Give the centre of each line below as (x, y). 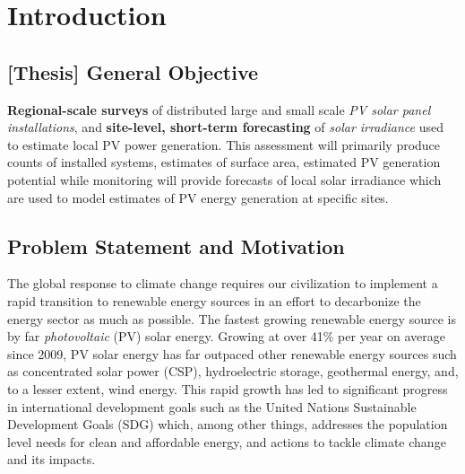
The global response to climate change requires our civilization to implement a (223, 283)
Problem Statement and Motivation (176, 246)
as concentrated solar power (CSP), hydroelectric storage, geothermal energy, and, (233, 371)
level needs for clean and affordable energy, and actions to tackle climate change (227, 441)
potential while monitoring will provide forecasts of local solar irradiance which (224, 179)
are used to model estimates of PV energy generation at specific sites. (198, 197)
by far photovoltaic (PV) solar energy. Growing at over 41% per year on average (226, 336)
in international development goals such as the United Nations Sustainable (212, 406)
